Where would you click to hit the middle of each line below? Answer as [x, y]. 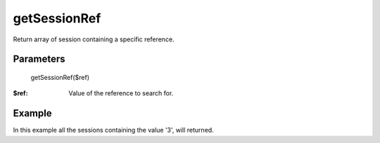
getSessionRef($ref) [60, 77]
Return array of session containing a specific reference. [94, 39]
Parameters [39, 59]
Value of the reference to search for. [121, 93]
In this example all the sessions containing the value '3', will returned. [113, 130]
